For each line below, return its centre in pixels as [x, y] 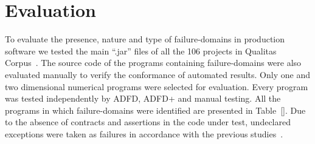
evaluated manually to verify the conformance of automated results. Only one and [157, 74]
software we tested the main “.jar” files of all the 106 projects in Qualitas [141, 51]
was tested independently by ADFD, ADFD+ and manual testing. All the [143, 98]
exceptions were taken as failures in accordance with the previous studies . [144, 133]
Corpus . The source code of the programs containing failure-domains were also [153, 63]
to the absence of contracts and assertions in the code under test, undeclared [148, 122]
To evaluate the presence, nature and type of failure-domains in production [145, 39]
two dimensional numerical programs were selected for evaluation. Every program [157, 86]
